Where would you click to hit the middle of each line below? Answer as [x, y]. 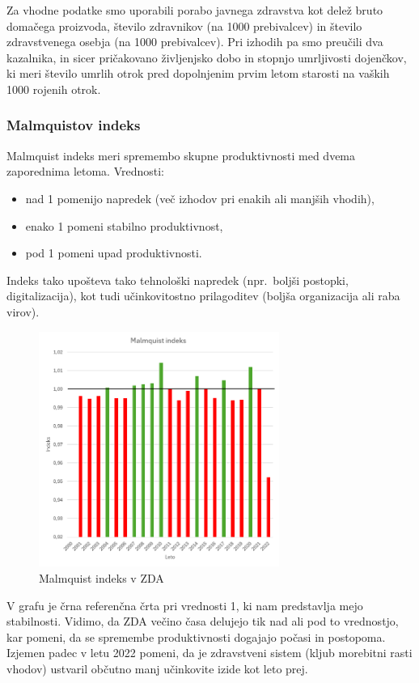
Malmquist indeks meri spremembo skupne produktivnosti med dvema [181, 155]
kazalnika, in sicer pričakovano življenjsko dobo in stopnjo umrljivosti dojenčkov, [207, 57]
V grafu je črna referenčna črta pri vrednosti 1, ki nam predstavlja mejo [185, 605]
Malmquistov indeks [74, 125]
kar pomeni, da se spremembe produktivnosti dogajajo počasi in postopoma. [196, 636]
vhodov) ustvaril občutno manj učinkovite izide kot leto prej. [157, 668]
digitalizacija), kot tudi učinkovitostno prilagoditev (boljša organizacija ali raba [203, 296]
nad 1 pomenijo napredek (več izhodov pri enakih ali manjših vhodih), [200, 198]
